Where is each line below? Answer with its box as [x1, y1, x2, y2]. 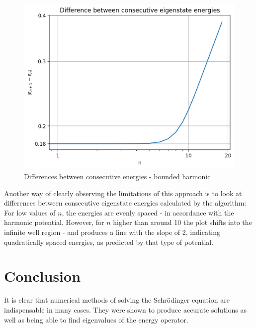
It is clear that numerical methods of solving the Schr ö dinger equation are [4, 295, 230, 305]
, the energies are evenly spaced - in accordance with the [62, 207, 234, 218]
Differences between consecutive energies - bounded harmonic [24, 171, 211, 182]
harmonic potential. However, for [4, 217, 104, 227]
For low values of [4, 207, 56, 218]
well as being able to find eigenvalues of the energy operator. [4, 314, 188, 325]
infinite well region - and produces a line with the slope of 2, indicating [4, 227, 221, 237]
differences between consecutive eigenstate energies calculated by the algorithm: [4, 198, 247, 208]
